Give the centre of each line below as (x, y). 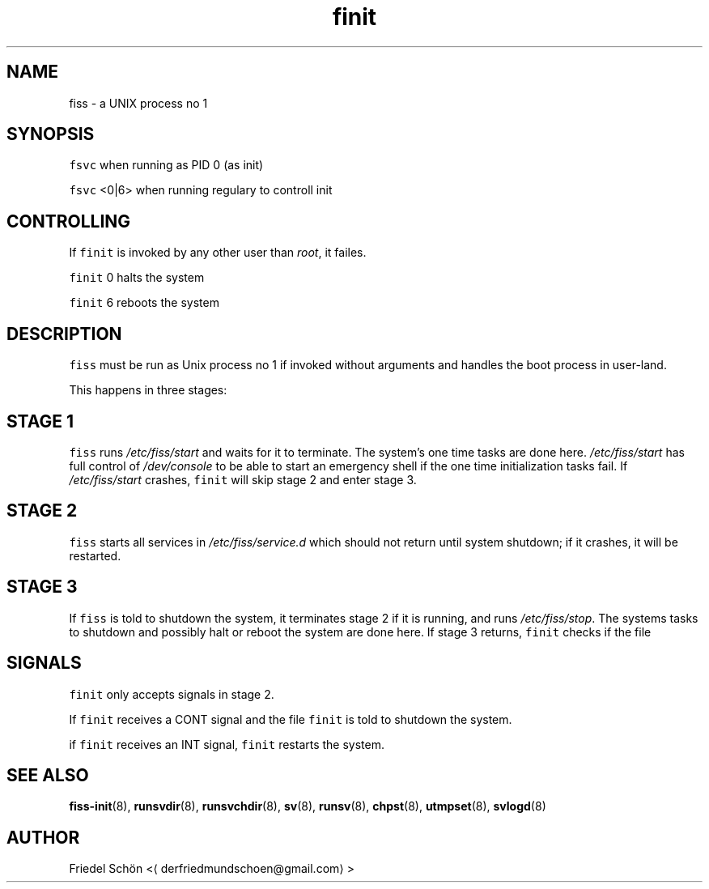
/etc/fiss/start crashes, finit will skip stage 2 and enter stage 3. (243, 479)
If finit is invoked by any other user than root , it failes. (218, 253)
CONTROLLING (69, 221)
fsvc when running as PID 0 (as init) (166, 165)
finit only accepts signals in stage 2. (172, 694)
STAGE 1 (40, 421)
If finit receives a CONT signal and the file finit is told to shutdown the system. (291, 719)
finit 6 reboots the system (144, 303)
